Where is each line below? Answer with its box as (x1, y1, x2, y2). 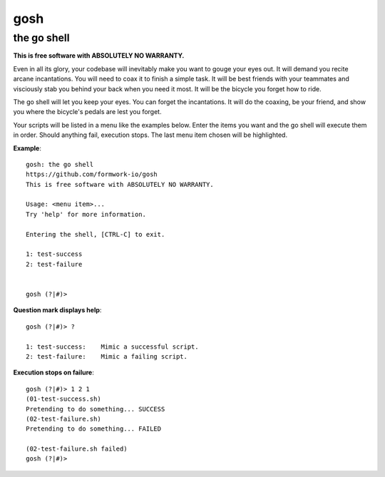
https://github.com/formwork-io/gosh (26, 170, 158, 178)
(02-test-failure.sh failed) (26, 445, 128, 453)
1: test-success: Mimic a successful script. (26, 342, 199, 351)
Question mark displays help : (13, 306, 102, 314)
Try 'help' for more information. (26, 210, 146, 218)
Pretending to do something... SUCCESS (26, 405, 165, 413)
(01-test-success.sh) (26, 395, 101, 403)
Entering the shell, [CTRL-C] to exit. (26, 230, 165, 238)
